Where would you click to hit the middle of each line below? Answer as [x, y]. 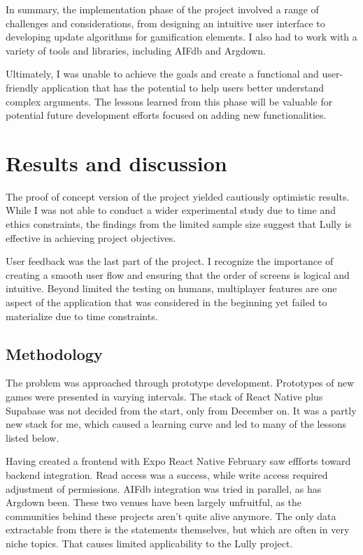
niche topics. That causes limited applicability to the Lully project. [149, 543]
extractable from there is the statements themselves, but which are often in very [178, 529]
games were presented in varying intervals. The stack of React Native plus [164, 397]
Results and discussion [116, 163]
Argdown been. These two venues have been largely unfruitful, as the [154, 502]
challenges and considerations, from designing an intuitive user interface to [165, 23]
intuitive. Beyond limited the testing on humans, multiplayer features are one [171, 288]
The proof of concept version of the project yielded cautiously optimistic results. [178, 196]
